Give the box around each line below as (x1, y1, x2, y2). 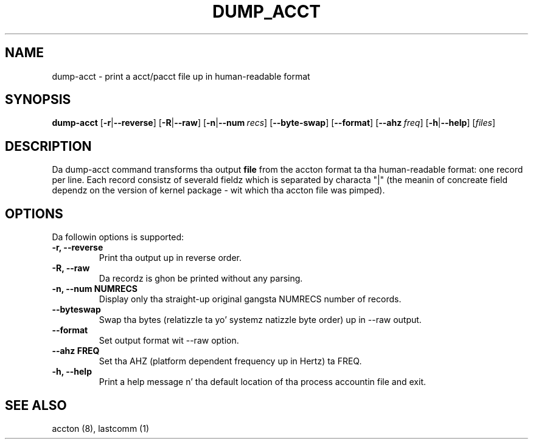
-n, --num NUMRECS (52, 283, 138, 294)
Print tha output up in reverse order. (99, 252, 242, 263)
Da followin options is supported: (52, 232, 184, 243)
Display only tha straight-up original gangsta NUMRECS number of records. (99, 294, 402, 305)
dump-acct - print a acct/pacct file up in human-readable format (52, 71, 310, 82)
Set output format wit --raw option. (99, 335, 239, 346)
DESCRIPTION (5, 138, 92, 154)
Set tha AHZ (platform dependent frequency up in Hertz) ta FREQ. (99, 356, 362, 367)
